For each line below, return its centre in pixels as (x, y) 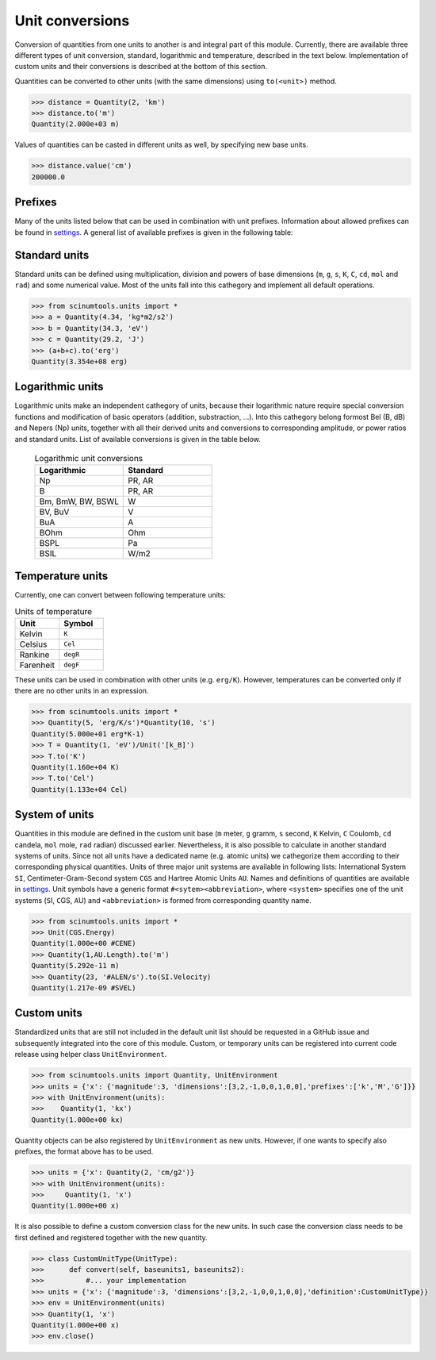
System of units (54, 814)
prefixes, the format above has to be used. (84, 1151)
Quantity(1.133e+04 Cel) (80, 789)
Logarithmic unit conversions (89, 459)
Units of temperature (54, 611)
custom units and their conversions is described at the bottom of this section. (141, 67)
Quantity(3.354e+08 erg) (80, 361)
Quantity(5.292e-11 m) (75, 966)
